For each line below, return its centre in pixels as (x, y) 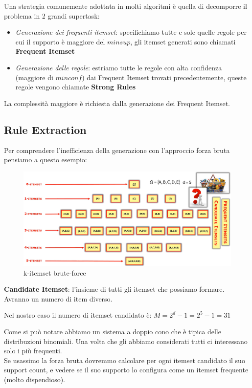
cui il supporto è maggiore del (60, 41)
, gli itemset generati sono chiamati (183, 41)
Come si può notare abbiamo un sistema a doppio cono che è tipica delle (113, 332)
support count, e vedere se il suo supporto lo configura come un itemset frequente (126, 370)
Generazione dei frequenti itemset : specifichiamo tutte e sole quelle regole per (131, 32)
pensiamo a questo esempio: (46, 160)
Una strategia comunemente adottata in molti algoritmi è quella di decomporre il (126, 6)
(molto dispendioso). (35, 379)
